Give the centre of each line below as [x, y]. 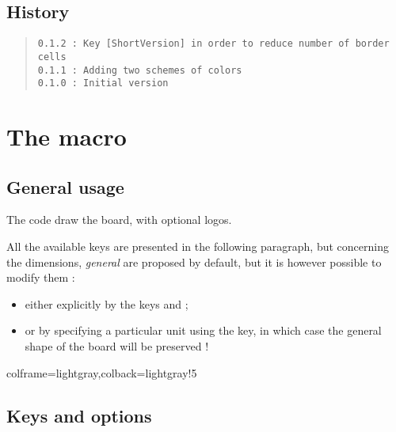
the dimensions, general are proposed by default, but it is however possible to [194, 261]
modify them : [41, 277]
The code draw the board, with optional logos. [119, 220]
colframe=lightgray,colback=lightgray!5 [102, 372]
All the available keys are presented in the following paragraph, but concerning [198, 246]
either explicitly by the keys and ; [107, 303]
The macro [67, 136]
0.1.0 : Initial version [103, 83]
